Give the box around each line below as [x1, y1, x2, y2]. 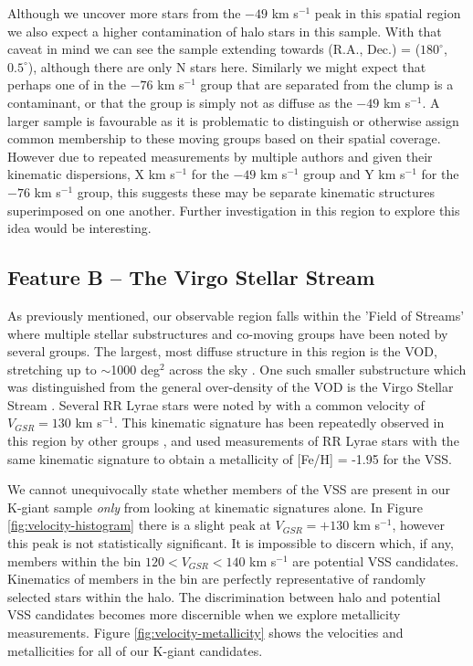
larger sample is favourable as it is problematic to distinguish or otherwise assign [7, 111, 459, 130]
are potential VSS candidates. [292, 551, 459, 570]
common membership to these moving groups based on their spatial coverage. [7, 129, 441, 148]
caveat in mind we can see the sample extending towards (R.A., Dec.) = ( [7, 39, 421, 58]
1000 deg [110, 359, 160, 378]
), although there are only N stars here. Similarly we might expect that [27, 57, 426, 76]
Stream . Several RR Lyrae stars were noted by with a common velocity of [7, 395, 425, 414]
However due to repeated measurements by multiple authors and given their [7, 146, 433, 165]
